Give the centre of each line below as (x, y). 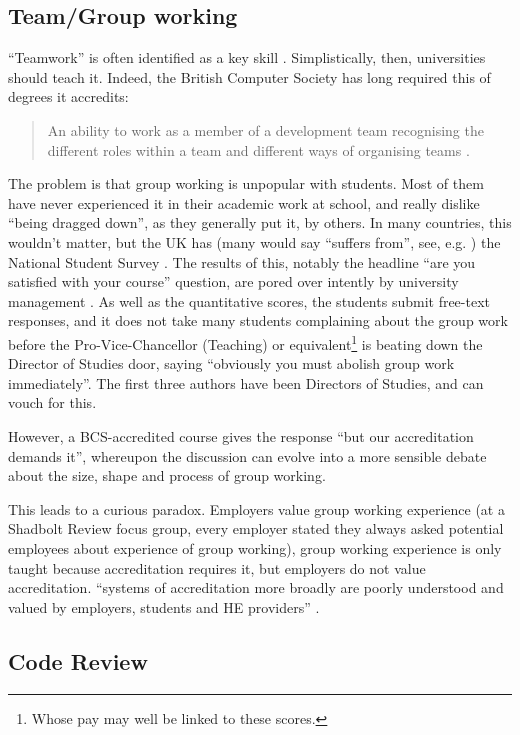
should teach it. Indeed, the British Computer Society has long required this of (249, 76)
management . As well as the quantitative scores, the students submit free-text (249, 300)
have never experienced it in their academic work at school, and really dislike (244, 202)
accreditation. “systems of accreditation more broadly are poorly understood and (256, 587)
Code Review (78, 660)
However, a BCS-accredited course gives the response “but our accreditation (241, 435)
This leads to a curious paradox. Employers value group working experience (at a (256, 508)
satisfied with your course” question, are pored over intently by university (233, 281)
